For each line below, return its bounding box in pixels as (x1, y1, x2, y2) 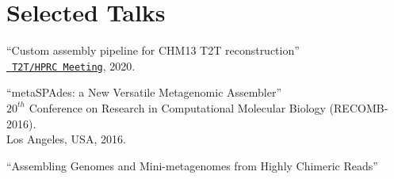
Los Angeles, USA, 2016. (6, 131, 126, 147)
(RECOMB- (329, 99, 388, 116)
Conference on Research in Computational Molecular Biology (29, 99, 326, 116)
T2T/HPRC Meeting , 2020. (12, 57, 136, 74)
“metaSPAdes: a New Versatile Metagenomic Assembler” (6, 84, 282, 101)
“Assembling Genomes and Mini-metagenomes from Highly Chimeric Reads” (6, 157, 378, 173)
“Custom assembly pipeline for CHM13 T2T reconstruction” (6, 42, 300, 59)
